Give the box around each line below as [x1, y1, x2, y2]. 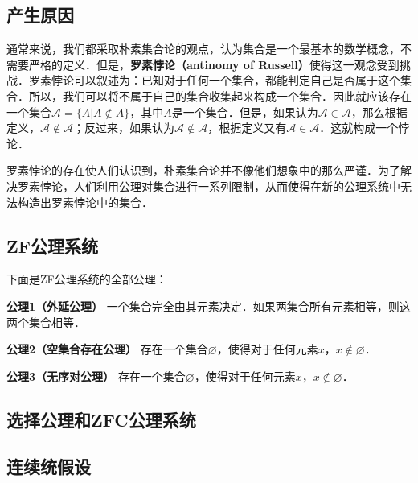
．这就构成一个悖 [319, 119, 410, 136]
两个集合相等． [6, 313, 85, 330]
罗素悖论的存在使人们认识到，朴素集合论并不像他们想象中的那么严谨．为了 [6, 162, 400, 179]
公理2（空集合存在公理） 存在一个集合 [6, 341, 208, 357]
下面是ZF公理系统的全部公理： [6, 270, 167, 287]
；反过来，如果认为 [73, 119, 175, 136]
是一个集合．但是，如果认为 [171, 103, 318, 120]
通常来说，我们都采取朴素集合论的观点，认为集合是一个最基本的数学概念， [6, 40, 400, 57]
